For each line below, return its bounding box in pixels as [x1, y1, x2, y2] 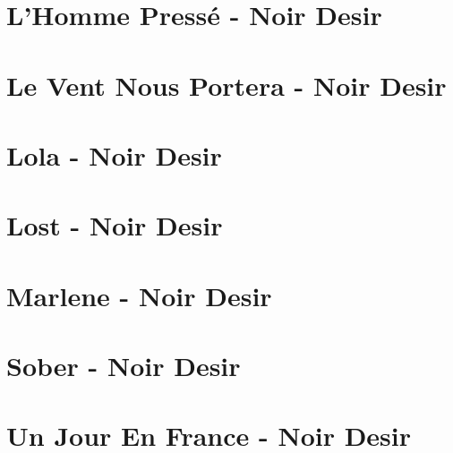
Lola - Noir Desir [6, 136, 222, 173]
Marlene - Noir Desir [6, 277, 272, 313]
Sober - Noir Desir [6, 347, 241, 384]
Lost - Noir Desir [6, 207, 223, 244]
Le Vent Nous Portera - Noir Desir [6, 66, 447, 103]
